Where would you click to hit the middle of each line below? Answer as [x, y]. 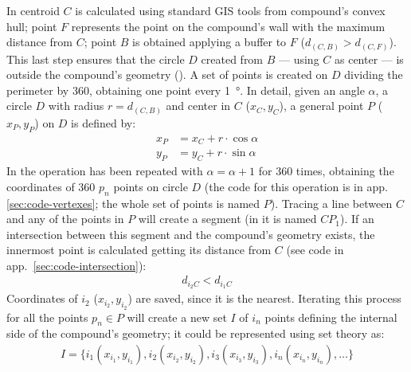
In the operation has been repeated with [105, 171]
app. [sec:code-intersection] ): [76, 265]
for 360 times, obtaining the [326, 171]
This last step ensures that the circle [96, 59]
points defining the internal [331, 317]
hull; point [32, 26]
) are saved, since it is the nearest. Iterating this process [264, 298]
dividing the [374, 74]
